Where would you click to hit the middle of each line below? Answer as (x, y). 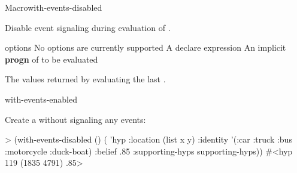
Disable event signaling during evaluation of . (88, 27)
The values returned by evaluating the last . (85, 79)
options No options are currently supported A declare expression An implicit (146, 47)
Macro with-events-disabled (54, 7)
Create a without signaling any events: (75, 119)
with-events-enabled (41, 99)
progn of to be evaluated (51, 59)
